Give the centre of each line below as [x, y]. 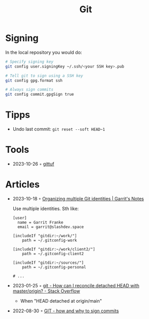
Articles [22, 185]
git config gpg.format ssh [34, 80]
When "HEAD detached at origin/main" [61, 301]
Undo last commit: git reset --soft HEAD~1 [59, 129]
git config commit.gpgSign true [40, 95]
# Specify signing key [29, 62]
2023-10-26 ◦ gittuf [33, 164]
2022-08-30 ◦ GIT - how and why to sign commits [66, 311]
